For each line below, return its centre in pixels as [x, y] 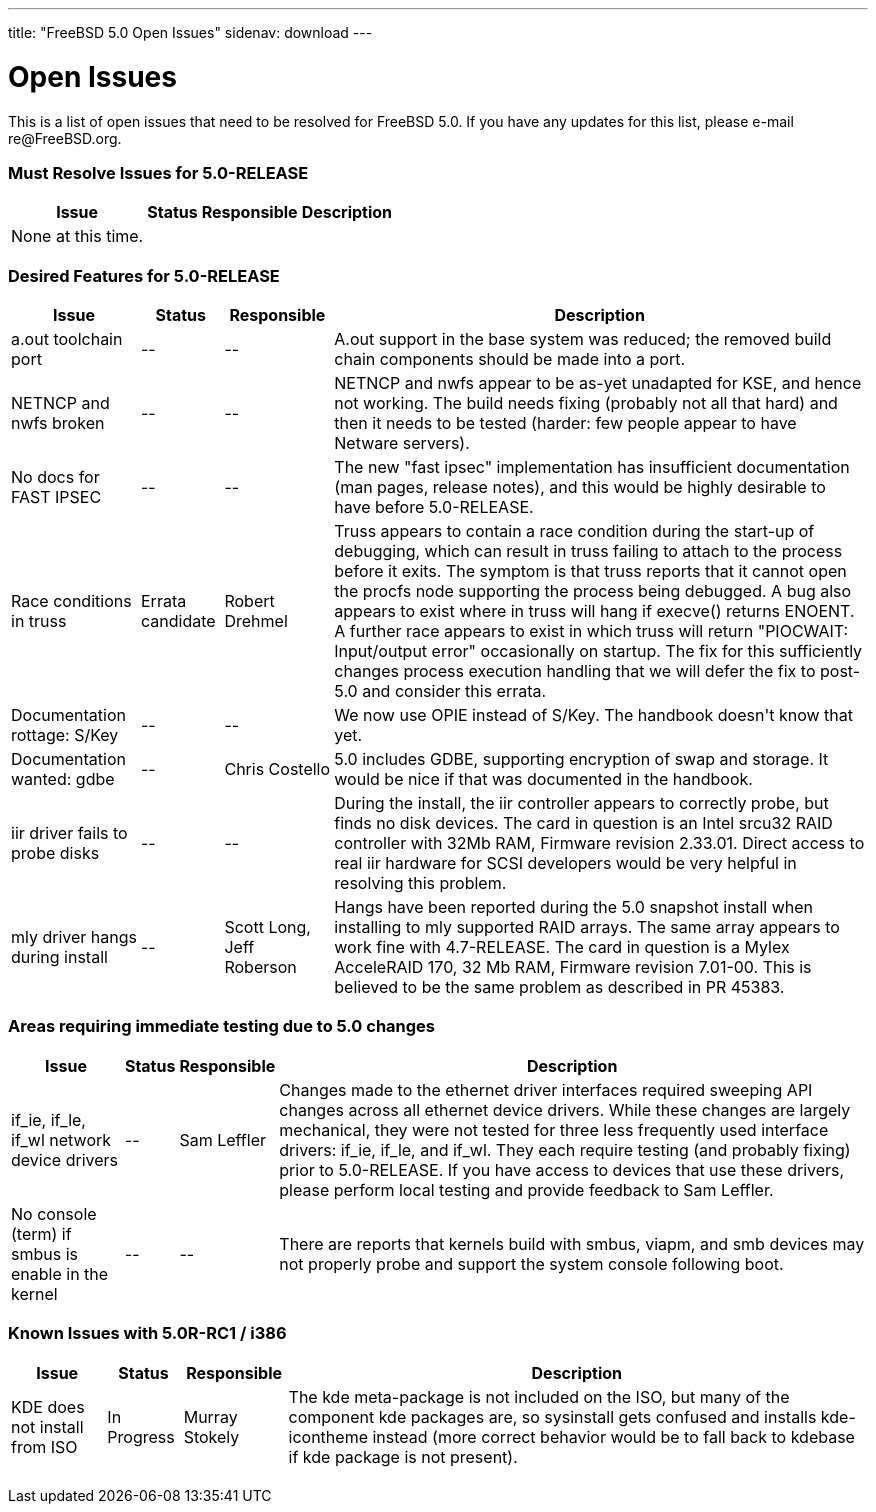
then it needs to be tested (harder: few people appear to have [565, 423]
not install [47, 1426]
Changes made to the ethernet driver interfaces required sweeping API [546, 1089]
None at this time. [77, 236]
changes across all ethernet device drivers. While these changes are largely [565, 1109]
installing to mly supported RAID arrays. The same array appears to [587, 927]
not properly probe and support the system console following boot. [531, 1263]
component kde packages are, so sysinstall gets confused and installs [552, 1416]
